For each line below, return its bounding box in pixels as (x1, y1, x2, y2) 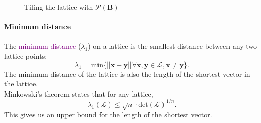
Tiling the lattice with (24, 2, 93, 12)
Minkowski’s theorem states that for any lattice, (4, 88, 153, 99)
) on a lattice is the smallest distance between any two (88, 41, 257, 51)
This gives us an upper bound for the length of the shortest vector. (4, 109, 212, 120)
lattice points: (4, 50, 47, 61)
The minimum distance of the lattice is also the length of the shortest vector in (4, 68, 250, 79)
